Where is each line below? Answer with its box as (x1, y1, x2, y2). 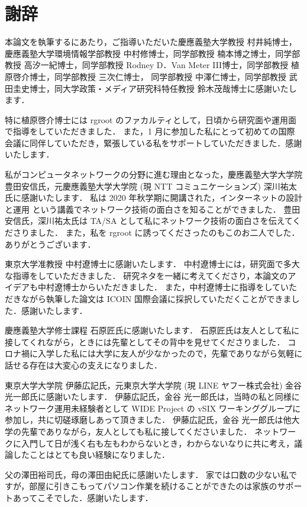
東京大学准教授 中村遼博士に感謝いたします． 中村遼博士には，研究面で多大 (5, 258, 300, 270)
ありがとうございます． (5, 238, 96, 250)
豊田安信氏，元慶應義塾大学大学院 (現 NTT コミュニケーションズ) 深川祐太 (5, 179, 297, 192)
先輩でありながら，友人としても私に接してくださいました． (21, 425, 252, 437)
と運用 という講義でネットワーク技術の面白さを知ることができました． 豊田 (5, 203, 300, 215)
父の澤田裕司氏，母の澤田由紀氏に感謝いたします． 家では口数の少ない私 (5, 468, 289, 480)
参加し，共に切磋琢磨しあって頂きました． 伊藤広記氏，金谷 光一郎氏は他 (5, 413, 292, 426)
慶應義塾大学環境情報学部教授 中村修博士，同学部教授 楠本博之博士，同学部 (5, 47, 300, 59)
